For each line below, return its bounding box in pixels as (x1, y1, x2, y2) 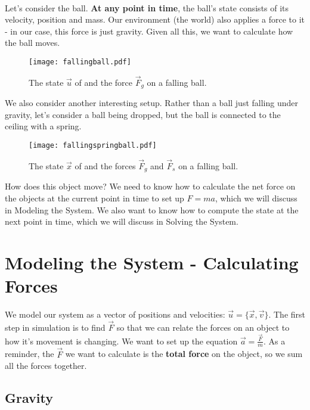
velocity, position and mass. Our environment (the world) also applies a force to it (5, 13, 305, 26)
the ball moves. (5, 36, 60, 49)
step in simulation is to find (5, 321, 106, 333)
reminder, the (5, 347, 54, 360)
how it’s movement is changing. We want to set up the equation (5, 334, 238, 347)
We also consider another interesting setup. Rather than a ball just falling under (5, 97, 298, 109)
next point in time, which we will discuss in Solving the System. (5, 215, 238, 228)
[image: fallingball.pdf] (29, 57, 131, 66)
